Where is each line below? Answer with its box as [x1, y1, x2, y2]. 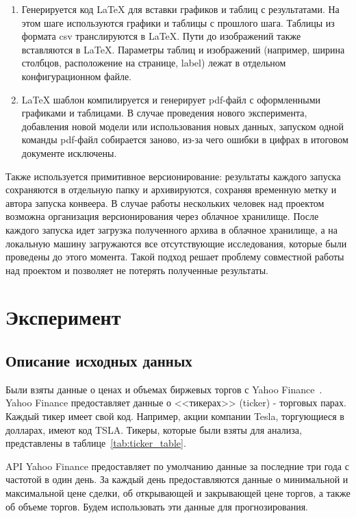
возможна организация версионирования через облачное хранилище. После [5, 209, 319, 223]
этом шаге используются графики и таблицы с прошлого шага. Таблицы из [21, 15, 335, 29]
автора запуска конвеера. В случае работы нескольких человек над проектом [5, 195, 325, 210]
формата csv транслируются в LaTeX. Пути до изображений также [21, 29, 301, 43]
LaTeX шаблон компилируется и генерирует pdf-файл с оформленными [21, 92, 320, 106]
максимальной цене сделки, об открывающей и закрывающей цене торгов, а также [5, 486, 351, 500]
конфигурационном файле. [21, 69, 131, 83]
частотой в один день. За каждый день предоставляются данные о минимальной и [5, 472, 348, 486]
